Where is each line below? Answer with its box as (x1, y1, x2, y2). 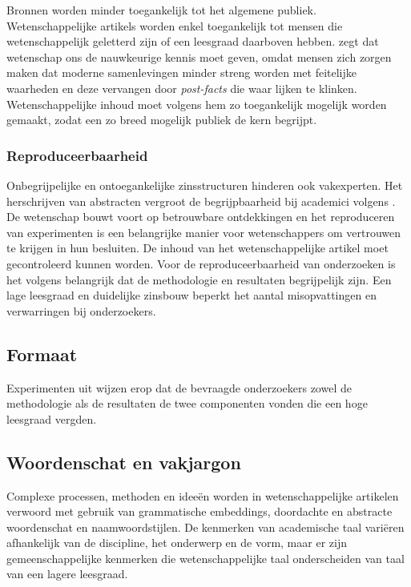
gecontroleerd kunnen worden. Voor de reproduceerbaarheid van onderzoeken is (6, 255, 396, 271)
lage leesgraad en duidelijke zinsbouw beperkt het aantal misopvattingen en (6, 287, 377, 304)
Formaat (6, 341, 78, 366)
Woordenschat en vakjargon (6, 449, 241, 474)
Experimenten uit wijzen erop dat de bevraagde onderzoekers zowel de (6, 379, 352, 396)
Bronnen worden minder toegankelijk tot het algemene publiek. (6, 2, 316, 18)
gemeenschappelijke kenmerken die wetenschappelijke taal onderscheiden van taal (6, 549, 405, 566)
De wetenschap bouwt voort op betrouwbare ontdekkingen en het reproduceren (6, 208, 395, 225)
